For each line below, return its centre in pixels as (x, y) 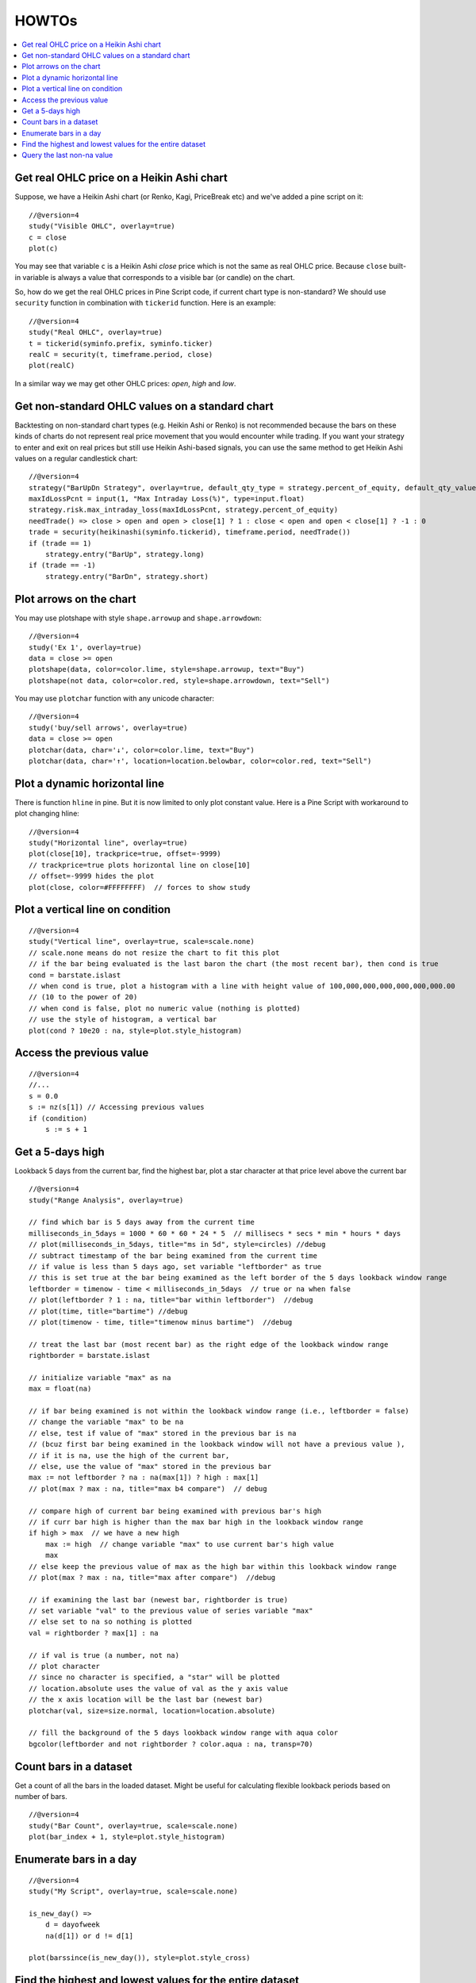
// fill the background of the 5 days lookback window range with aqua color (184, 1733)
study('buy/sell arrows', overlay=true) (108, 727)
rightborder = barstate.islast (90, 1356)
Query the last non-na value (67, 155)
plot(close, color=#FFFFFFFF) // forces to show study (140, 887)
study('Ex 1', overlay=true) (85, 647)
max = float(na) (60, 1389)
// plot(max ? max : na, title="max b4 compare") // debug (148, 1488)
